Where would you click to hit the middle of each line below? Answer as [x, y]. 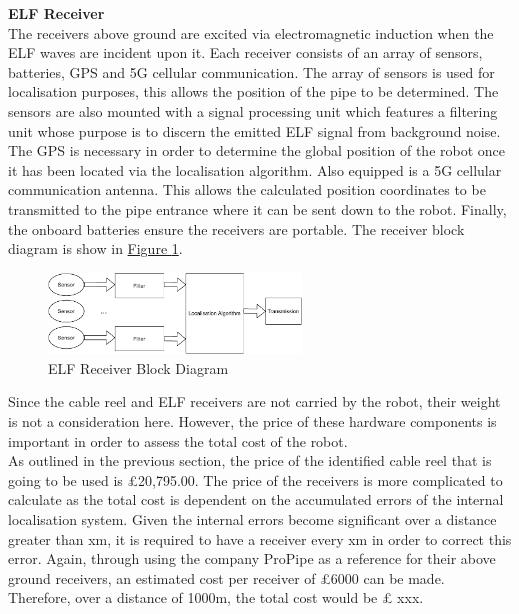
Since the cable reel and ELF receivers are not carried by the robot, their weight [254, 401]
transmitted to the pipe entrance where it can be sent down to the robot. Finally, [257, 208]
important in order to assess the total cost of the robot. [178, 440]
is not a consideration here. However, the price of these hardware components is [252, 420]
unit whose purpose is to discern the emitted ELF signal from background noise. [254, 130]
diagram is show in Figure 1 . [95, 248]
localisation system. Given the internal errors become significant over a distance [252, 518]
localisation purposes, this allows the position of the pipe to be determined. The [253, 91]
